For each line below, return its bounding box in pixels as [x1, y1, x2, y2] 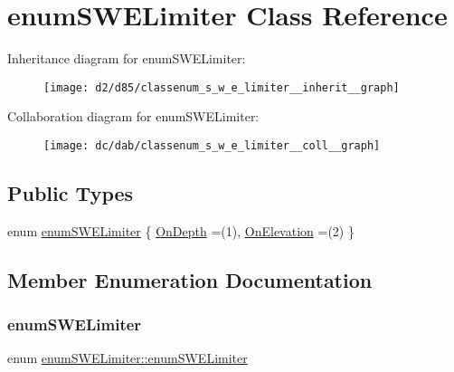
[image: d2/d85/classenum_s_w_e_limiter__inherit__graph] [43, 81, 400, 94]
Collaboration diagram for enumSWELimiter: [7, 107, 260, 126]
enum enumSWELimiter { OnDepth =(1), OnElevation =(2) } [7, 221, 355, 240]
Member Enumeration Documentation [7, 265, 373, 293]
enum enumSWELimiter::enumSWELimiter [7, 348, 248, 367]
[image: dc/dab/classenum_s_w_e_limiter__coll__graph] [43, 138, 381, 152]
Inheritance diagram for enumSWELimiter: [7, 49, 246, 68]
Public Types [7, 179, 134, 207]
